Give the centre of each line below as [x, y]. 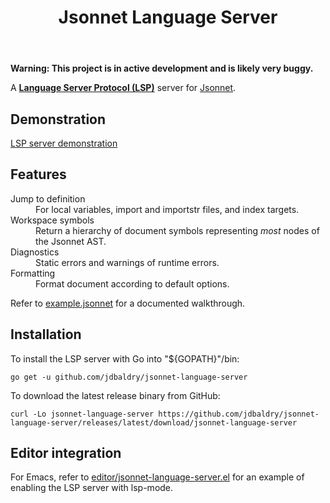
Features [38, 174]
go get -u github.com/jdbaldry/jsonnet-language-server [129, 377]
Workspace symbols [52, 220]
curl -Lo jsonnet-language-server [82, 414]
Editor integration [66, 453]
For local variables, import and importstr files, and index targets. [167, 209]
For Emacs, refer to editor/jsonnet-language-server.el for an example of [157, 477]
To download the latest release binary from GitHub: [115, 395]
